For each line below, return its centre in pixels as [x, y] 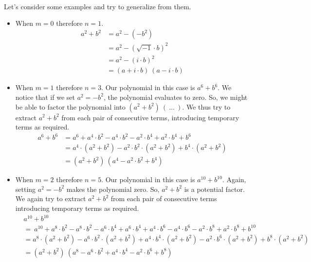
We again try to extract [51, 198]
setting [26, 189]
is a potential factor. [214, 189]
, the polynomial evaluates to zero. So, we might [175, 97]
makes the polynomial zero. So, [113, 189]
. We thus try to [206, 106]
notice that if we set [45, 97]
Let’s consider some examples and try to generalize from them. [98, 6]
